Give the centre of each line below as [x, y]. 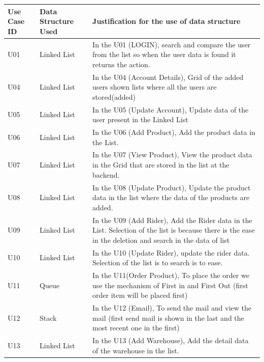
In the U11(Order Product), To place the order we [171, 275]
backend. [106, 174]
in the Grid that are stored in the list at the [161, 165]
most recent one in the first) [136, 328]
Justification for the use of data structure [167, 21]
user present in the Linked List [140, 119]
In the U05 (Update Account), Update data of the [171, 109]
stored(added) [114, 96]
